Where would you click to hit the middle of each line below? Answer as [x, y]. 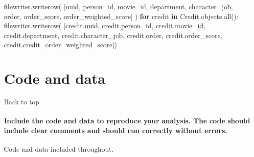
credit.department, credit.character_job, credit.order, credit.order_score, [113, 35]
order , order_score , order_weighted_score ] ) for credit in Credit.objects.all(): [121, 16]
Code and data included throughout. [59, 149]
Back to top [22, 102]
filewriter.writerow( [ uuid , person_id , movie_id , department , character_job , [118, 6]
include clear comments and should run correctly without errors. [116, 130]
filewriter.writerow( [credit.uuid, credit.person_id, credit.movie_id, [105, 26]
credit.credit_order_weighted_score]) [60, 45]
